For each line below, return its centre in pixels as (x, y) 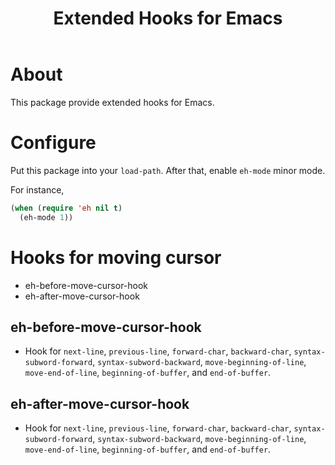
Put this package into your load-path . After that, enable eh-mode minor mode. (168, 170)
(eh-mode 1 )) (46, 217)
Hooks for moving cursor (116, 257)
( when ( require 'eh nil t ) (66, 208)
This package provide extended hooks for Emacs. (112, 102)
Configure (53, 143)
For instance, (37, 189)
